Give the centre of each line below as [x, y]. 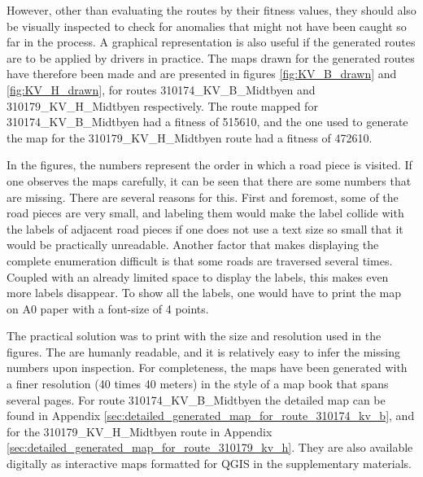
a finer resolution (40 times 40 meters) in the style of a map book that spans [198, 384]
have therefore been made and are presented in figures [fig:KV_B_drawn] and [202, 74]
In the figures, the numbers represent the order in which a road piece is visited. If [209, 165]
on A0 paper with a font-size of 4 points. [108, 308]
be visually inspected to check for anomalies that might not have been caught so [207, 26]
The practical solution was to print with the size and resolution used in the [194, 336]
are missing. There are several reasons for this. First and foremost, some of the [203, 197]
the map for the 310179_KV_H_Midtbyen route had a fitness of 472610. [190, 137]
